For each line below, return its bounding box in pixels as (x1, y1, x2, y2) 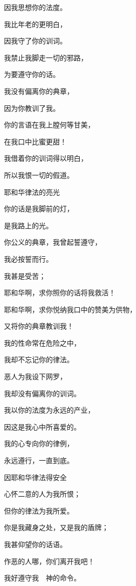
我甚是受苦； (4, 270, 46, 281)
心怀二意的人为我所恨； (4, 489, 81, 499)
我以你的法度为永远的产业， (4, 405, 95, 415)
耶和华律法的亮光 (4, 186, 60, 197)
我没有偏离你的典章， (4, 85, 74, 96)
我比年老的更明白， (4, 18, 67, 29)
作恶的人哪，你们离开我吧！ (4, 556, 95, 566)
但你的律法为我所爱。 (4, 505, 74, 516)
